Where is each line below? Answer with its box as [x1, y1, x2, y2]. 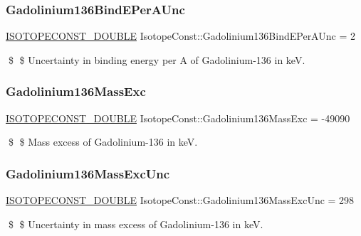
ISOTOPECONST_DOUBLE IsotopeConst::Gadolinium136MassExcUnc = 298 [6, 193, 355, 208]
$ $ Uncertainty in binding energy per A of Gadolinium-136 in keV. [8, 52, 305, 67]
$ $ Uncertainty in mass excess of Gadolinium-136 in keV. [8, 216, 263, 231]
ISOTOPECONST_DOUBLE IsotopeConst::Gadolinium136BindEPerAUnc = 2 [6, 28, 355, 43]
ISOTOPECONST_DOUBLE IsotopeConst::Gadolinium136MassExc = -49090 [6, 110, 350, 125]
